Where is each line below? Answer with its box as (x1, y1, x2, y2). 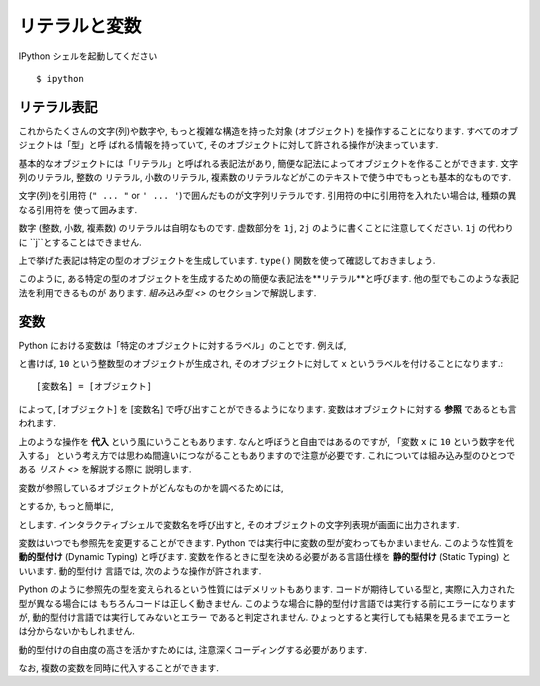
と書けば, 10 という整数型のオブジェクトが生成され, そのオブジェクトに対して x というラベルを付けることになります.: (18, 358, 504, 370)
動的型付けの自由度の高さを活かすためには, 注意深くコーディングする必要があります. (18, 643, 368, 655)
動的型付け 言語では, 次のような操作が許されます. (58, 565, 262, 577)
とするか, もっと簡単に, (18, 500, 114, 512)
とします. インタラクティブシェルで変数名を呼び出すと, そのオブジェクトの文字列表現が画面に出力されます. (18, 518, 460, 530)
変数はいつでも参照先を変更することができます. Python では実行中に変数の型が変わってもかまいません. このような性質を (18, 536, 515, 549)
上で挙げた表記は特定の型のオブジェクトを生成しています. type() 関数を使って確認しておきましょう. (18, 254, 436, 266)
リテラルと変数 (18, 15, 142, 37)
